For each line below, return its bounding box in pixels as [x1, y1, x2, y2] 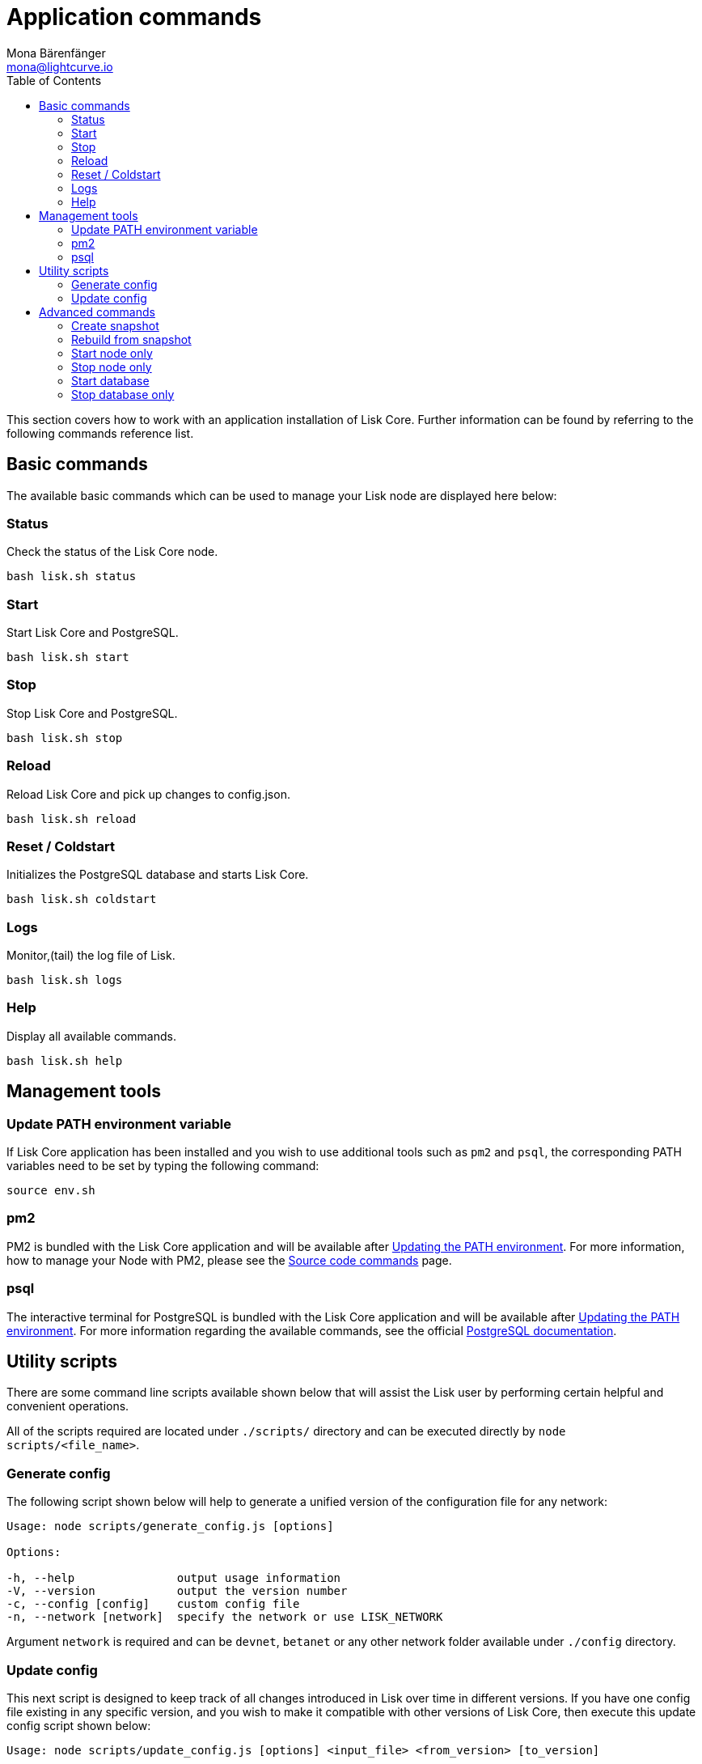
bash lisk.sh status [6, 570, 137, 583]
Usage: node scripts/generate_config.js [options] [6, 1520, 334, 1533]
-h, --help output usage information [6, 1571, 341, 1585]
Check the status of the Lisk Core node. [6, 545, 218, 559]
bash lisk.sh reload [6, 812, 137, 825]
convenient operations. [6, 1399, 129, 1414]
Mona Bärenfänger [6, 45, 106, 60]
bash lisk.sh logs [6, 973, 123, 987]
